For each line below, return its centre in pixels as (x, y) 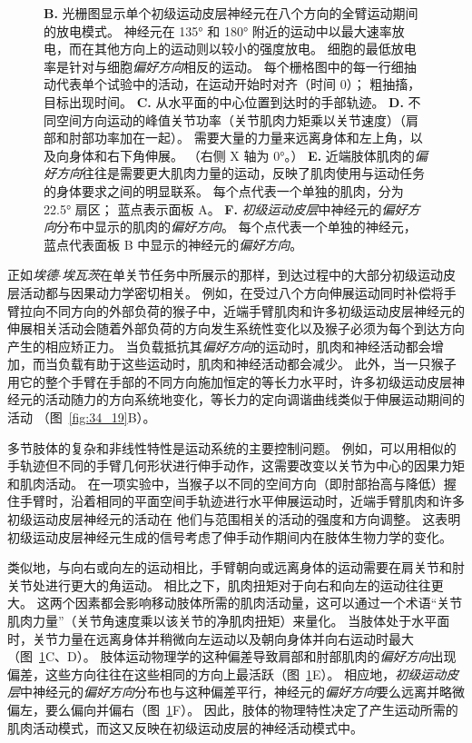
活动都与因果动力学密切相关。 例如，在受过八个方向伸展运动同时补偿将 (231, 292)
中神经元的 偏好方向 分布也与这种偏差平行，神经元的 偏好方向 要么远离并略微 (242, 692)
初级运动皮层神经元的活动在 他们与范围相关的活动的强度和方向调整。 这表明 (234, 519)
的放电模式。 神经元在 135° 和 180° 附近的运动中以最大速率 (218, 30)
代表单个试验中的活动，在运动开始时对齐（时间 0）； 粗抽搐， (238, 84)
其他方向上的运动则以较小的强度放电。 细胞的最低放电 (255, 49)
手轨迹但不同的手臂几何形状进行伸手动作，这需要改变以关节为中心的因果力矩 (236, 466)
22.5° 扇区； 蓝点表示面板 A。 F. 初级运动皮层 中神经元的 (213, 208)
